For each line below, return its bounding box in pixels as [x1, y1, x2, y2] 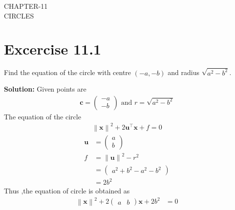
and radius [168, 67, 200, 77]
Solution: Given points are [4, 84, 86, 94]
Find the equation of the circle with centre [4, 67, 131, 77]
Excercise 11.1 [4, 39, 102, 59]
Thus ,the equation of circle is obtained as [4, 186, 130, 196]
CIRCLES [4, 10, 34, 20]
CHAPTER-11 [4, 1, 48, 11]
